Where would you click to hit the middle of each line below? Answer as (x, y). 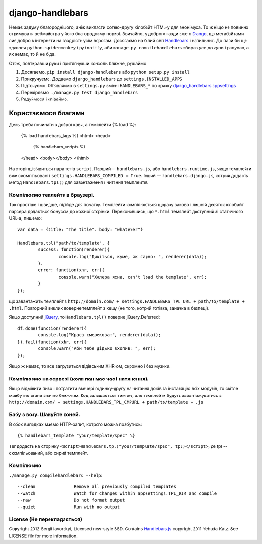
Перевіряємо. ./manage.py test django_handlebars (80, 93)
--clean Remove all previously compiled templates (97, 486)
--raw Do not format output (72, 500)
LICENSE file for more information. (43, 536)
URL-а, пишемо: (25, 218)
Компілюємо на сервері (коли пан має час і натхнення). (79, 379)
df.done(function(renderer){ (52, 328)
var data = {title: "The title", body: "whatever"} (80, 230)
